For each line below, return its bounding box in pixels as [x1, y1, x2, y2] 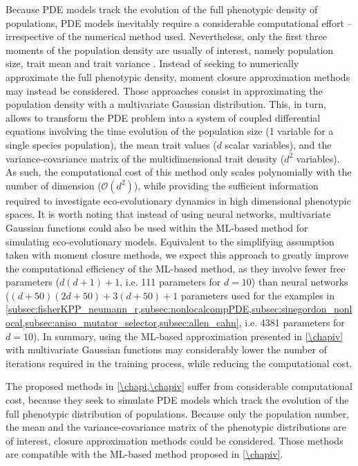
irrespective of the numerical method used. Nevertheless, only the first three [6, 29, 327, 44]
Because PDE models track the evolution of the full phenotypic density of [6, 2, 318, 16]
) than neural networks [251, 274, 348, 289]
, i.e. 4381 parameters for [238, 315, 345, 330]
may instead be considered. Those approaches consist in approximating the [6, 83, 323, 97]
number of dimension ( [6, 178, 102, 192]
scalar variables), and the [225, 137, 332, 151]
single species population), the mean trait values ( [6, 137, 217, 151]
